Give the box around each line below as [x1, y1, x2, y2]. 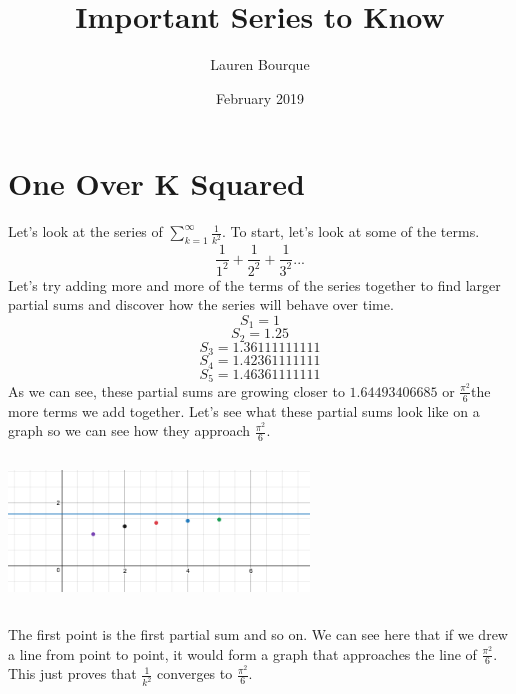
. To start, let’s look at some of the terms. [222, 221, 480, 242]
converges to [157, 663, 233, 684]
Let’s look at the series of [8, 221, 163, 242]
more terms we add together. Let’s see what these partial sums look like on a [8, 400, 480, 421]
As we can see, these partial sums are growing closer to [8, 380, 345, 401]
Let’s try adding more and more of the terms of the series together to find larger [8, 274, 501, 295]
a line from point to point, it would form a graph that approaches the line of [8, 643, 477, 664]
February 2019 [216, 87, 304, 108]
